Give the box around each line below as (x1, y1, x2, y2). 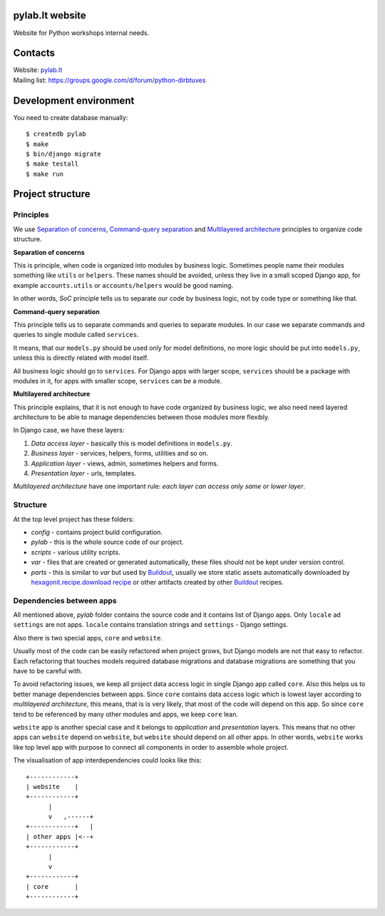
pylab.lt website (13, 9, 87, 21)
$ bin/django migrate (26, 150, 101, 158)
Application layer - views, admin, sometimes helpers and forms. (31, 459, 219, 468)
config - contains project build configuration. (31, 528, 163, 536)
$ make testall (26, 160, 79, 168)
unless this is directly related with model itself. (13, 353, 149, 362)
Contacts (13, 47, 56, 59)
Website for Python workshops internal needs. (13, 29, 150, 37)
